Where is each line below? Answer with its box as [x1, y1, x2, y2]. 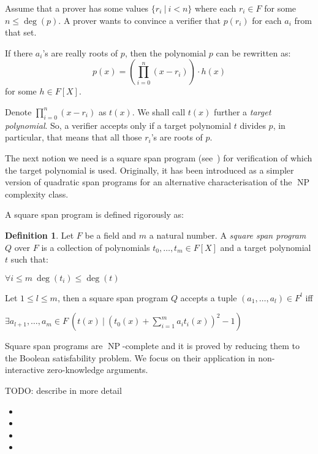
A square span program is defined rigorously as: [5, 208, 184, 221]
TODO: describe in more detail [5, 384, 122, 397]
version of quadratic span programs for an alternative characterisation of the [5, 175, 292, 188]
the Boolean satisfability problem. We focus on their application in [5, 351, 256, 364]
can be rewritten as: [216, 46, 291, 59]
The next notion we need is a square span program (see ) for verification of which [5, 151, 312, 164]
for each [252, 13, 282, 26]
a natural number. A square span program [149, 228, 306, 241]
